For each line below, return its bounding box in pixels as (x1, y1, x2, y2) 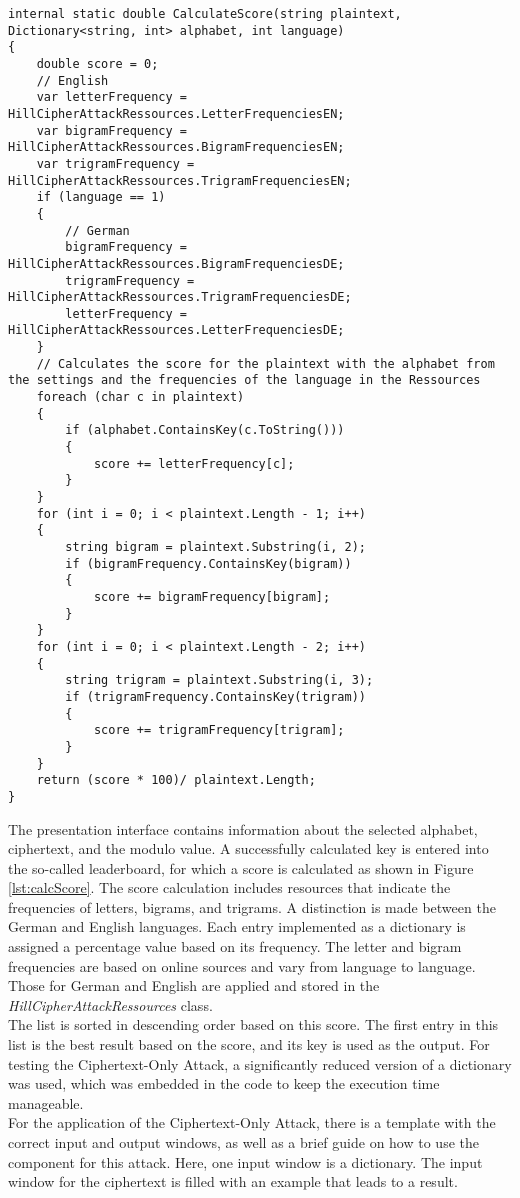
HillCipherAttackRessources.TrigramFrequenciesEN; (8, 173, 352, 188)
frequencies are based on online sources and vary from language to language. (8, 955, 476, 976)
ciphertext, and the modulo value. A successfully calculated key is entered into (8, 838, 489, 859)
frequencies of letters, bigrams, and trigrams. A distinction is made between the (8, 896, 496, 917)
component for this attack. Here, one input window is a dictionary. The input (8, 1151, 483, 1172)
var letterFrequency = (36, 90, 187, 105)
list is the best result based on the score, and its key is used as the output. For (8, 1034, 490, 1055)
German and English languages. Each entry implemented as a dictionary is (8, 916, 466, 937)
